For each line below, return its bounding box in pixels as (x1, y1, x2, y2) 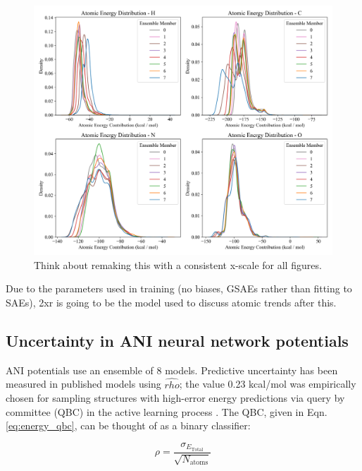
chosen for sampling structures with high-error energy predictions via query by (6, 390, 345, 405)
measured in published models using (6, 376, 161, 391)
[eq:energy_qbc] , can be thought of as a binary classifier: (6, 418, 251, 433)
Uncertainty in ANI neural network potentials (6, 329, 349, 351)
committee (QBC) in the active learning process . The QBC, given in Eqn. (6, 404, 327, 419)
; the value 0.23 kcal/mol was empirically (179, 376, 356, 391)
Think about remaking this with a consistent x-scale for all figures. (34, 257, 322, 272)
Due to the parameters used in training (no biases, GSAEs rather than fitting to (6, 281, 352, 296)
